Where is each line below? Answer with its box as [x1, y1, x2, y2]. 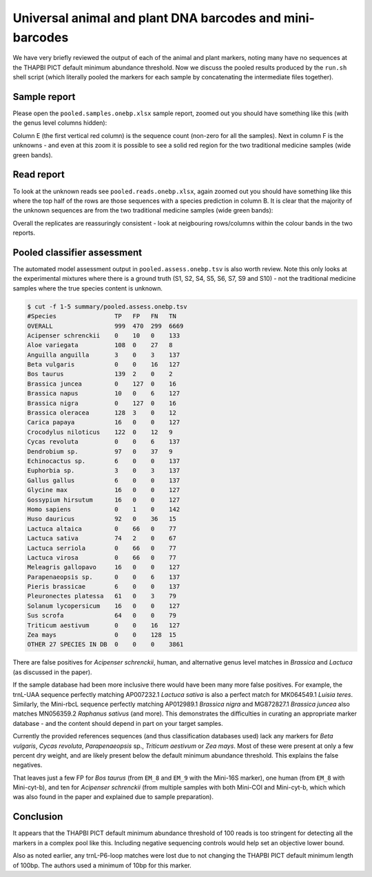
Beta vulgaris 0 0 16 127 [27, 361, 180, 368]
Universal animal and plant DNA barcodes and [12, 10, 282, 26]
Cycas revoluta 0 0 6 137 [27, 438, 180, 446]
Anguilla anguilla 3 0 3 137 [27, 351, 180, 359]
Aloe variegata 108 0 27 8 [27, 342, 173, 349]
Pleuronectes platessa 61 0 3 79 [27, 592, 177, 600]
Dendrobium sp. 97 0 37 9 [27, 447, 173, 455]
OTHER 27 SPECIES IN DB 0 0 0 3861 [27, 640, 184, 649]
